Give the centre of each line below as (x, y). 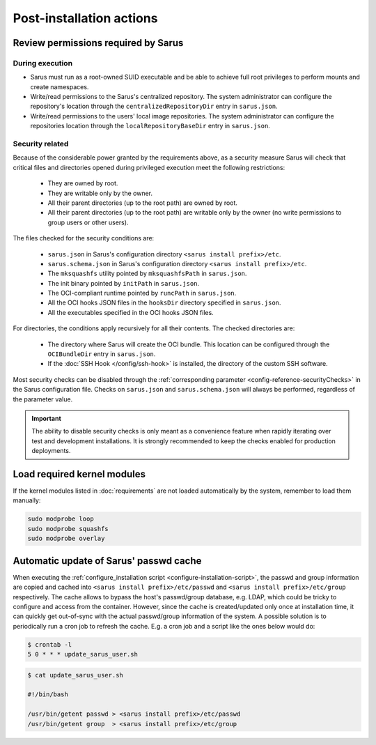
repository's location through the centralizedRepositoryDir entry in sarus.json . (154, 106)
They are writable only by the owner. (100, 193)
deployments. (51, 451)
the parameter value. (43, 399)
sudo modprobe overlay (66, 539)
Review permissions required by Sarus (98, 43)
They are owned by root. (83, 183)
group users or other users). (88, 222)
